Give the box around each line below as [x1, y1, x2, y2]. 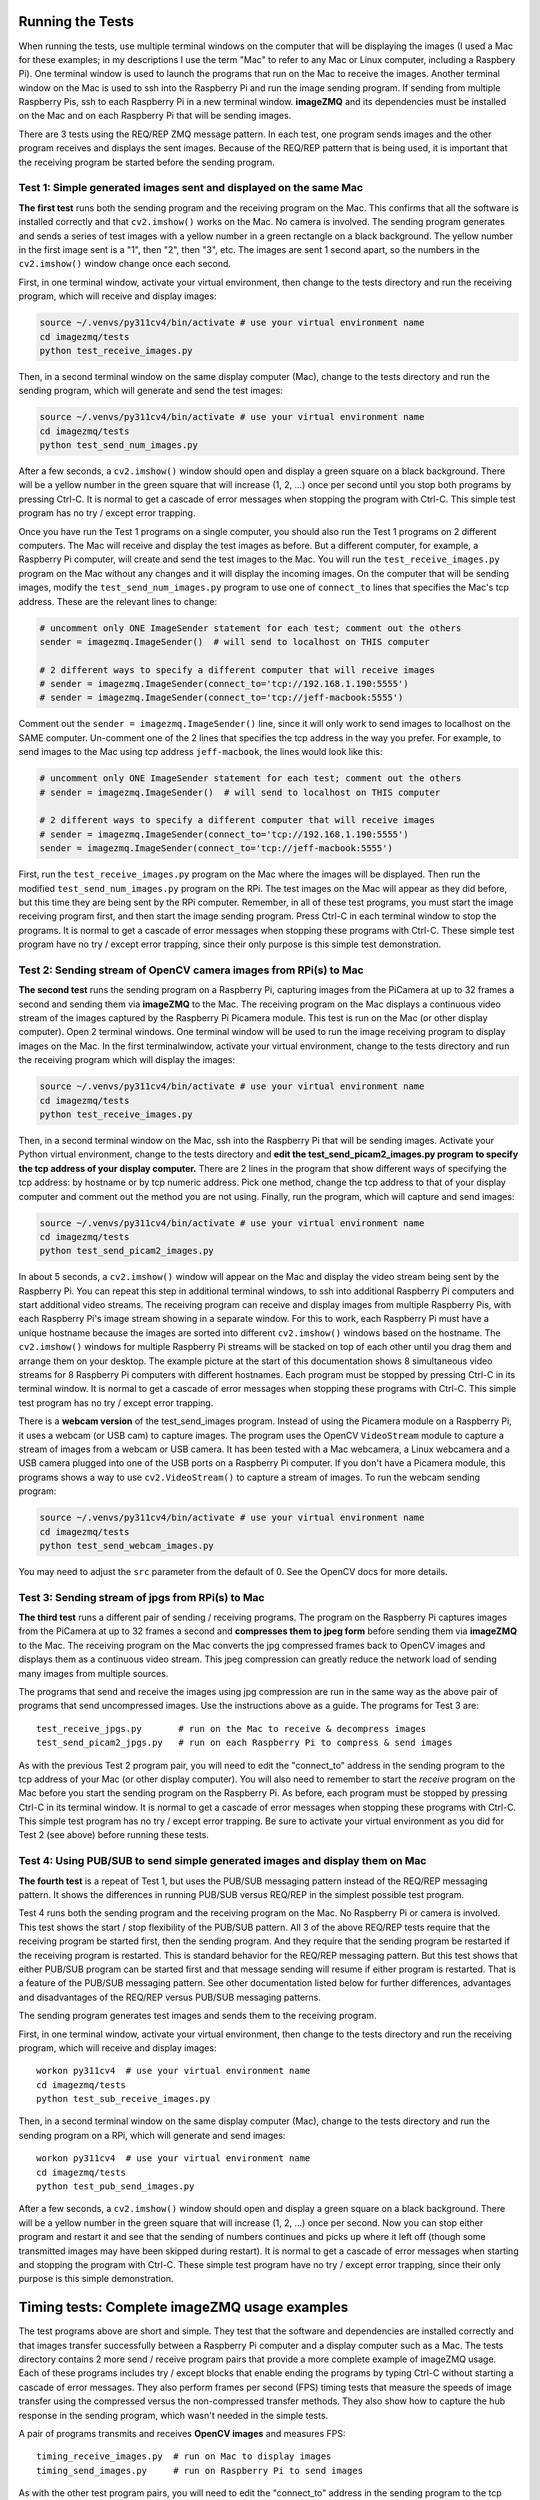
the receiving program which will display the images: [18, 1054, 236, 1066]
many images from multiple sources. [18, 1667, 169, 1679]
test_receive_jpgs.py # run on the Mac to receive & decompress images [36, 1723, 427, 1734]
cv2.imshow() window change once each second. [18, 258, 232, 270]
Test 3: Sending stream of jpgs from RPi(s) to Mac [18, 1590, 265, 1604]
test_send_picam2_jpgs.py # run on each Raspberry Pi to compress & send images [36, 1737, 453, 1749]
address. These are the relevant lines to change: [18, 595, 218, 607]
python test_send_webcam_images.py [39, 1540, 214, 1551]
